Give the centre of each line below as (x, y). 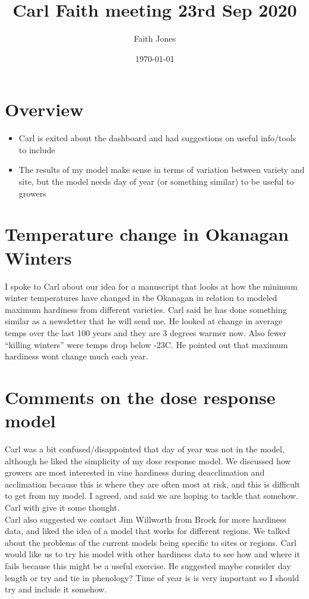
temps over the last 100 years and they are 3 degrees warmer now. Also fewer (146, 332)
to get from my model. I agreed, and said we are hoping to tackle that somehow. (152, 496)
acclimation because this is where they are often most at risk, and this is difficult (153, 484)
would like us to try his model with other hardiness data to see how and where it (152, 554)
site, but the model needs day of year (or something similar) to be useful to (156, 181)
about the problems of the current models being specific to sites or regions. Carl (151, 542)
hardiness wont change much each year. (77, 356)
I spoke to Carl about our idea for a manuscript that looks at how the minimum (151, 286)
